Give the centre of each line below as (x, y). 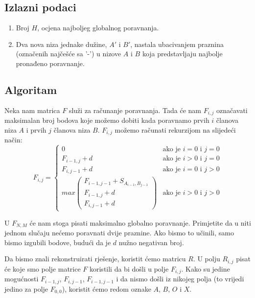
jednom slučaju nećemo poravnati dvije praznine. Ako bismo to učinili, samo (119, 232)
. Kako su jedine (206, 268)
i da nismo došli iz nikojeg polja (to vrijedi (180, 279)
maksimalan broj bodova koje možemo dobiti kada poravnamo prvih (107, 120)
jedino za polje (26, 288)
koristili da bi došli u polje (129, 268)
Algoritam (31, 89)
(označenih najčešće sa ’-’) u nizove (69, 54)
